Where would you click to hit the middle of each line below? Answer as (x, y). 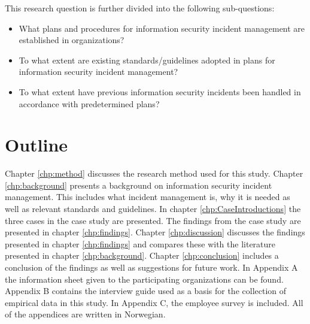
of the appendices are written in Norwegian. (85, 314)
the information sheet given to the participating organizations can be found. (144, 279)
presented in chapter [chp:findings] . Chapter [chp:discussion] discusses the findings (155, 232)
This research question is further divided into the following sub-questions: (140, 8)
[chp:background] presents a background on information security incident (139, 185)
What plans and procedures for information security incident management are (162, 28)
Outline (37, 145)
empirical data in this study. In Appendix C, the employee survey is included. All (154, 302)
